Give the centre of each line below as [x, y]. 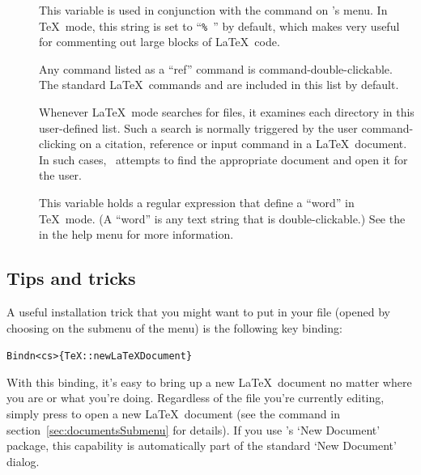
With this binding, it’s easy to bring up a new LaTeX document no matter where [209, 382]
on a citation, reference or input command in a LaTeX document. [243, 144]
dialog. [23, 461]
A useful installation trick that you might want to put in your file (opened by [198, 311]
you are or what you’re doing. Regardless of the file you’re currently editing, [196, 398]
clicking [57, 144]
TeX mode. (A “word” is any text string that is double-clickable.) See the [222, 218]
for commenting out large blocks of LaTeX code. [159, 42]
